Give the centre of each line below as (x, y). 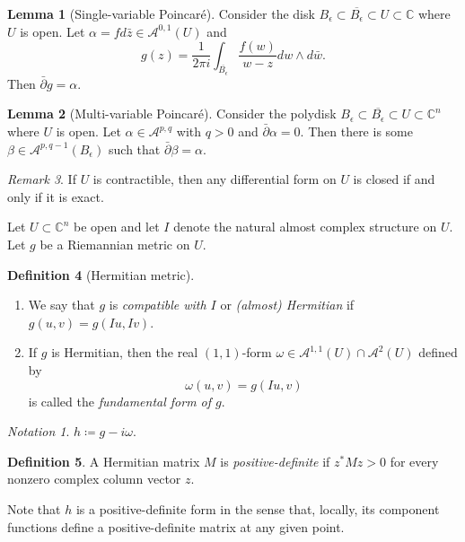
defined (438, 352)
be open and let (116, 227)
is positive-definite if (275, 461)
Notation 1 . (39, 431)
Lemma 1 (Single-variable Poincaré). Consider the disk (161, 13)
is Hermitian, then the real (125, 352)
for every (414, 461)
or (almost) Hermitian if (287, 305)
